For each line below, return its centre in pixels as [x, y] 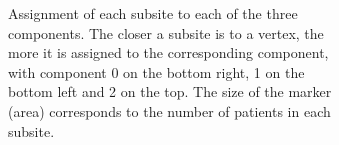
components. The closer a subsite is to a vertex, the [166, 32]
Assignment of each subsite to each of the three [153, 13]
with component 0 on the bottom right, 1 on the [156, 71]
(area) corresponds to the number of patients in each [169, 110]
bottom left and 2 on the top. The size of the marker [170, 91]
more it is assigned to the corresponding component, [168, 52]
